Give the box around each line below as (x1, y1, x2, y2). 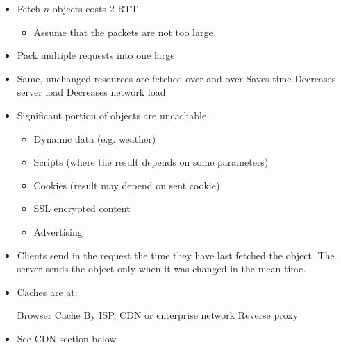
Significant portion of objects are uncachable (17, 107, 207, 122)
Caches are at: (17, 284, 78, 299)
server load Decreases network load (17, 85, 166, 99)
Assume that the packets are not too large (33, 24, 213, 39)
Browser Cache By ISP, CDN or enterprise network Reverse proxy (17, 308, 299, 322)
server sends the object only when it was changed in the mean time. (17, 261, 306, 276)
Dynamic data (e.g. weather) (33, 131, 156, 146)
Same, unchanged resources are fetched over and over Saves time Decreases (17, 71, 336, 85)
